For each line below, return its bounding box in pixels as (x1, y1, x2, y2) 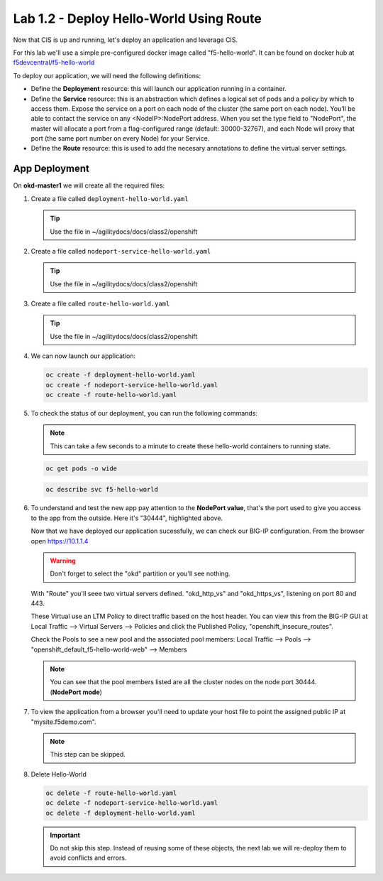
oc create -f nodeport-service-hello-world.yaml (45, 381, 218, 389)
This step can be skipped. (50, 750, 126, 759)
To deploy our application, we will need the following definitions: (13, 71, 201, 80)
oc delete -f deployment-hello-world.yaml (45, 809, 196, 817)
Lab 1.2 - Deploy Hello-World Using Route (13, 11, 262, 26)
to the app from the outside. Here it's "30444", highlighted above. (30, 514, 223, 522)
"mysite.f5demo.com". (30, 718, 96, 726)
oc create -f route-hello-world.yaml (45, 391, 177, 399)
